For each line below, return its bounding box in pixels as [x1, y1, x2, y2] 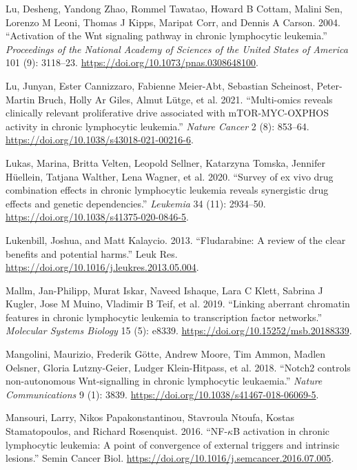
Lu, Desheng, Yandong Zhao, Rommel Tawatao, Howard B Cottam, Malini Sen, [6, 1, 343, 15]
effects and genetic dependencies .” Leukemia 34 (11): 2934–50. [6, 196, 266, 210]
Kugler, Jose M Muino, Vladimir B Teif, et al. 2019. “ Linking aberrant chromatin [6, 296, 350, 311]
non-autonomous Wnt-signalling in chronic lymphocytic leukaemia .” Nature [6, 374, 323, 388]
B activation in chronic [233, 424, 330, 438]
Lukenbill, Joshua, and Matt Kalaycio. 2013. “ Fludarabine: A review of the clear [6, 232, 346, 247]
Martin [6, 92, 35, 106]
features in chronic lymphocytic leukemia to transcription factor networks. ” [6, 309, 322, 324]
